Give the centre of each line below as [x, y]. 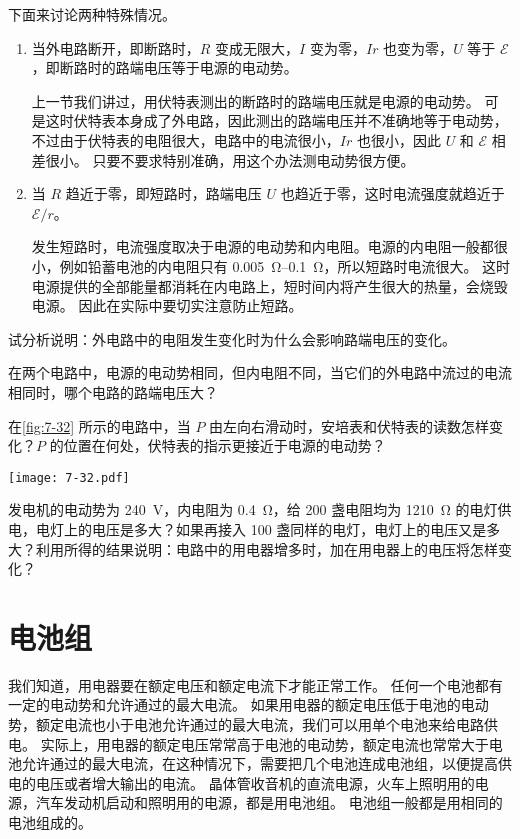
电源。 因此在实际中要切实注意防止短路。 [167, 305]
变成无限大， [257, 47]
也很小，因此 [398, 139]
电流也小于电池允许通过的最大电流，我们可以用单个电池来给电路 [273, 724]
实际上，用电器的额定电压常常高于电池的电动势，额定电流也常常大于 [264, 743]
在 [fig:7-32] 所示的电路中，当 [99, 425]
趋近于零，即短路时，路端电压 [163, 193]
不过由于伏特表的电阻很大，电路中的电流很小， [185, 139]
